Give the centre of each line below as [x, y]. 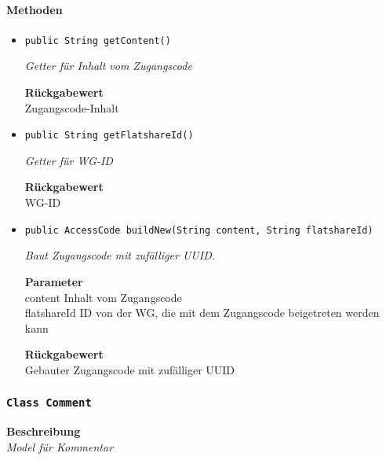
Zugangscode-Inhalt [72, 107]
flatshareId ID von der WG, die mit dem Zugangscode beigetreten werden [202, 313]
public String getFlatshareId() [109, 136]
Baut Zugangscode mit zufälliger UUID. [120, 255]
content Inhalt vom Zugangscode [103, 297]
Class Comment [49, 403]
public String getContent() [98, 40]
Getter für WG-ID [69, 160]
